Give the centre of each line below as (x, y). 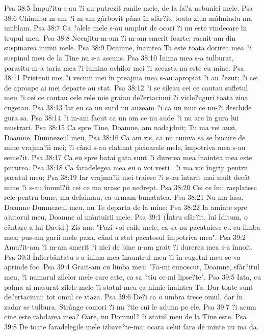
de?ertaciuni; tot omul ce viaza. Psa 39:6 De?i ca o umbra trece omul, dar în (124, 297)
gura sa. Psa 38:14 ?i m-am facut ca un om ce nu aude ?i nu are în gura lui (122, 117)
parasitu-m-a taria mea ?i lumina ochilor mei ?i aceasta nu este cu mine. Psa (124, 67)
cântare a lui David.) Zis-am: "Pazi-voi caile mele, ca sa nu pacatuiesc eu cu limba (132, 227)
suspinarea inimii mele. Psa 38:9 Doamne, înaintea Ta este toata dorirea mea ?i (128, 48)
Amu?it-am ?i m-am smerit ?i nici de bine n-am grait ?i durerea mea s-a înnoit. (128, 247)
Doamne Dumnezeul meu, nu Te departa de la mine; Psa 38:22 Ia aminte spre (126, 207)
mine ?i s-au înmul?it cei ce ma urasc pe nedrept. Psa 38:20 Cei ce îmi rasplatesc (131, 187)
